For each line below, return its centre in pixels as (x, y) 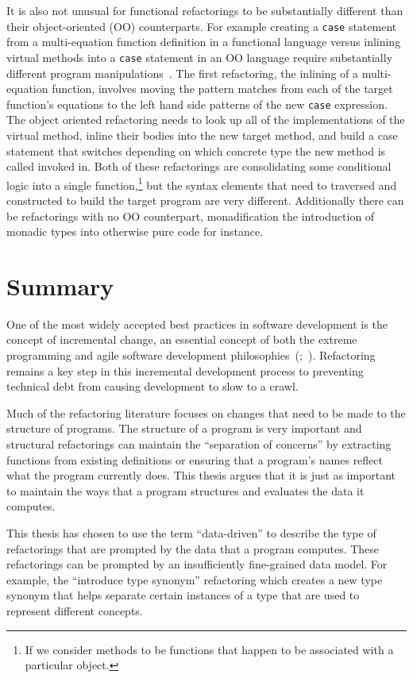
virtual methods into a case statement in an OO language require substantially (200, 57)
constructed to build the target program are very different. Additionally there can (205, 200)
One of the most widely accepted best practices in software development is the (197, 324)
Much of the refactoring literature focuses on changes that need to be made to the (206, 412)
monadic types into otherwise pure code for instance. (135, 231)
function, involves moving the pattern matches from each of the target (222, 89)
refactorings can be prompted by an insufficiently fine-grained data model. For (197, 564)
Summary (60, 285)
